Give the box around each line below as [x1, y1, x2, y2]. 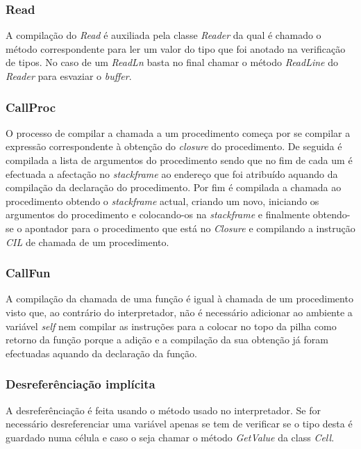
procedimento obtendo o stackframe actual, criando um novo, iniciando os [6, 193, 319, 208]
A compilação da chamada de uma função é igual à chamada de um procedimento [6, 291, 353, 306]
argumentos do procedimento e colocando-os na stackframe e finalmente [6, 207, 310, 222]
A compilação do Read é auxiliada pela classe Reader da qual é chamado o [6, 28, 321, 42]
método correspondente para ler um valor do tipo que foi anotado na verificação [6, 41, 346, 56]
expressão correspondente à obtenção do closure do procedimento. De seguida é [6, 139, 342, 154]
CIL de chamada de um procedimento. [6, 234, 169, 249]
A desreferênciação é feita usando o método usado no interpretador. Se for [6, 402, 321, 417]
